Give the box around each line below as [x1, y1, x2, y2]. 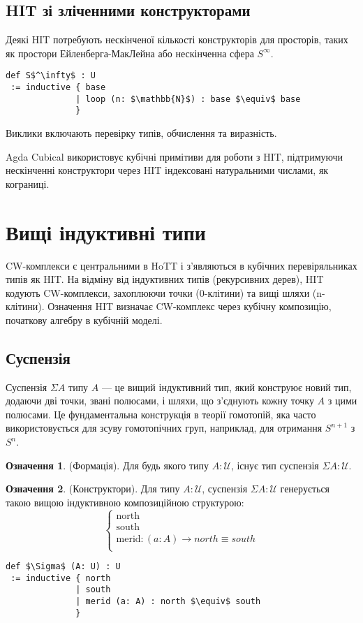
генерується [280, 481, 330, 496]
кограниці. [6, 176, 50, 191]
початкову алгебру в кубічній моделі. [6, 312, 163, 327]
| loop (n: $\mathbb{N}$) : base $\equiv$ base [75, 94, 301, 104]
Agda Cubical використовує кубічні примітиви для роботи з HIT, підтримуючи [6, 149, 343, 163]
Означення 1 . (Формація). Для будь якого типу [6, 457, 209, 472]
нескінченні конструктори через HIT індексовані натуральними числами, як [6, 163, 329, 177]
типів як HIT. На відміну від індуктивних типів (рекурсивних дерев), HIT [6, 272, 324, 286]
